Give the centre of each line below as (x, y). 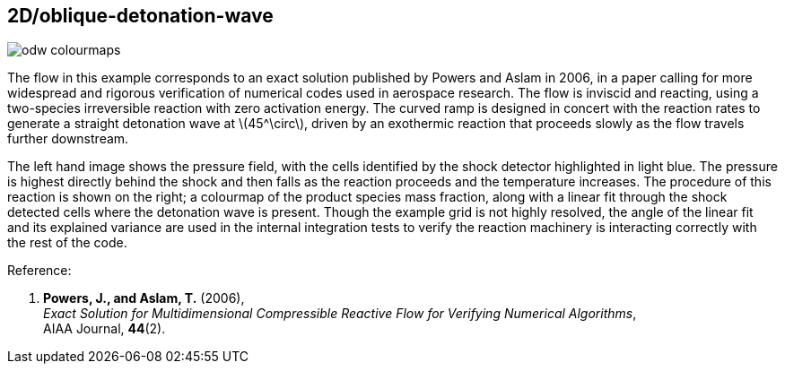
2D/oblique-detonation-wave (140, 16)
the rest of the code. (67, 243)
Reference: (39, 271)
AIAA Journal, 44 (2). (105, 329)
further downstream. (68, 139)
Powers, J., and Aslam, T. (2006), (144, 298)
